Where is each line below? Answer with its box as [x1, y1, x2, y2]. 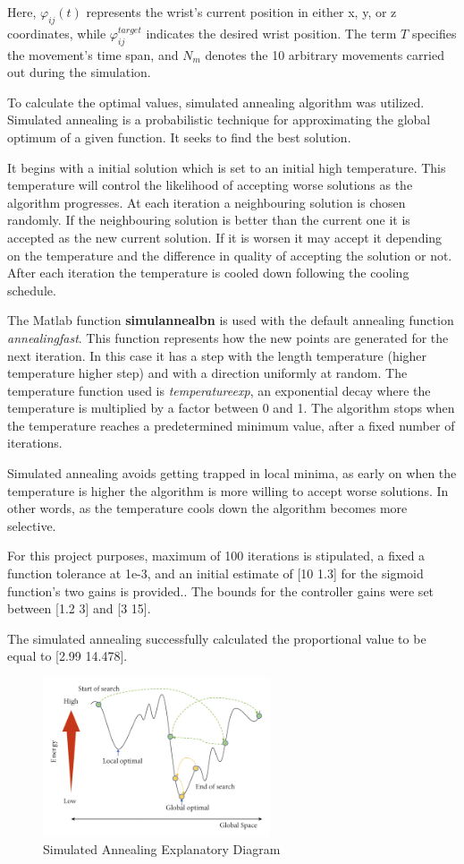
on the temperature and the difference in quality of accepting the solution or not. [7, 245, 452, 264]
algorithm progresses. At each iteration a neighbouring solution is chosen [7, 192, 406, 211]
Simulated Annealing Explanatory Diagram [43, 840, 281, 859]
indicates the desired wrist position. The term [146, 23, 397, 42]
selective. [7, 516, 56, 535]
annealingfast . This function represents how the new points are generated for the [7, 328, 449, 346]
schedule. [7, 280, 56, 299]
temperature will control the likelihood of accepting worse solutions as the [7, 175, 413, 194]
